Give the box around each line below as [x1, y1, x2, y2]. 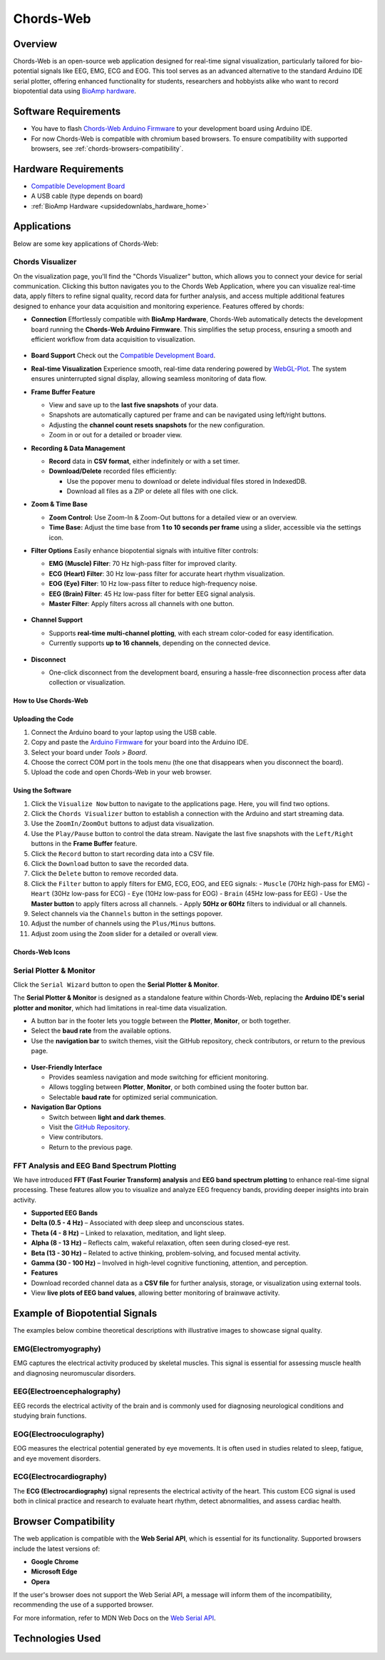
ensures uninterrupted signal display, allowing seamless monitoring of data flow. [31, 374, 267, 383]
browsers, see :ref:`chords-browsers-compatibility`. [31, 144, 184, 153]
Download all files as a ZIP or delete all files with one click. [66, 487, 239, 496]
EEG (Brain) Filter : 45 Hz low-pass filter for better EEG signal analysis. [48, 590, 256, 598]
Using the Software [13, 786, 72, 795]
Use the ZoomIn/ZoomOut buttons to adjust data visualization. [31, 819, 215, 828]
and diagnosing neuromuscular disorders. [13, 1368, 136, 1377]
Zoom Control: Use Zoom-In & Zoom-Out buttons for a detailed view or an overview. [48, 513, 297, 522]
